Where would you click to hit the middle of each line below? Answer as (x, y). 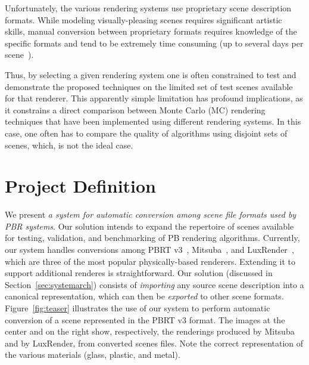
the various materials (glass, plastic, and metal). (93, 355)
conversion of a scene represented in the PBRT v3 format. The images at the (145, 319)
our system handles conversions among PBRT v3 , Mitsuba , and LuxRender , (149, 250)
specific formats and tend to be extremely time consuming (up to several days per (154, 43)
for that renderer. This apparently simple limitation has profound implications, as (154, 98)
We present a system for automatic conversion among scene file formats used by (151, 214)
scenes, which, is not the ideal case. (69, 145)
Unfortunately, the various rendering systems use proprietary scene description (148, 8)
